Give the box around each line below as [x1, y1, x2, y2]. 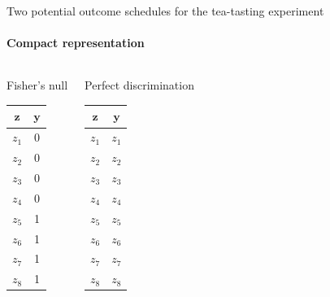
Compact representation [7, 34, 145, 51]
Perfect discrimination [85, 76, 194, 94]
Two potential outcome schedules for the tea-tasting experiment [7, 2, 324, 19]
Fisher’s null [7, 76, 68, 94]
